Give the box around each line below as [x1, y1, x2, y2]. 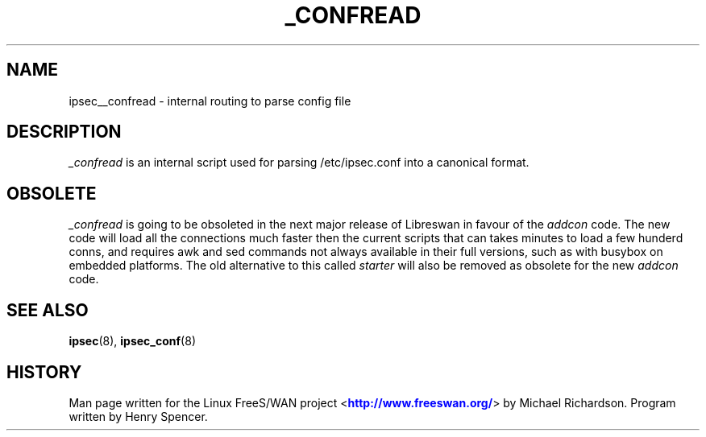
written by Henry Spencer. [69, 409, 208, 423]
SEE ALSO [6, 299, 89, 320]
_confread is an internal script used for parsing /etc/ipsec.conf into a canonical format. [69, 155, 529, 170]
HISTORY [6, 361, 82, 382]
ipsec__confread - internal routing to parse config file [69, 93, 351, 108]
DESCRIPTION [6, 122, 122, 142]
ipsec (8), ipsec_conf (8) [69, 334, 196, 348]
